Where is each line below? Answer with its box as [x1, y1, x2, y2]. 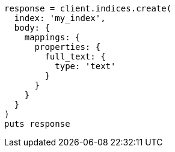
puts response [4, 119, 70, 129]
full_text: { [45, 52, 106, 61]
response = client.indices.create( [4, 4, 172, 13]
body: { [14, 23, 50, 32]
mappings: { [24, 32, 81, 42]
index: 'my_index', [14, 13, 106, 23]
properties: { [34, 42, 101, 52]
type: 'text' [55, 61, 116, 71]
